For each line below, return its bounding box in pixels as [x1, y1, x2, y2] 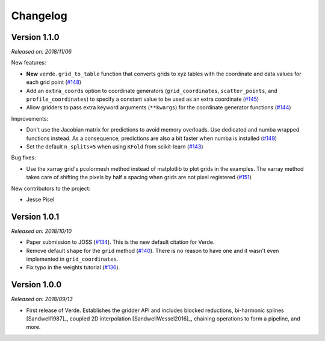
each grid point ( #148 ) [26, 78, 81, 86]
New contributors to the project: [11, 185, 91, 192]
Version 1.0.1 [11, 211, 60, 221]
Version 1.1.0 [11, 32, 60, 42]
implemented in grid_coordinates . [26, 255, 119, 263]
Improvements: [11, 115, 49, 122]
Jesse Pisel [26, 196, 55, 203]
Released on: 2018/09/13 [11, 296, 73, 303]
